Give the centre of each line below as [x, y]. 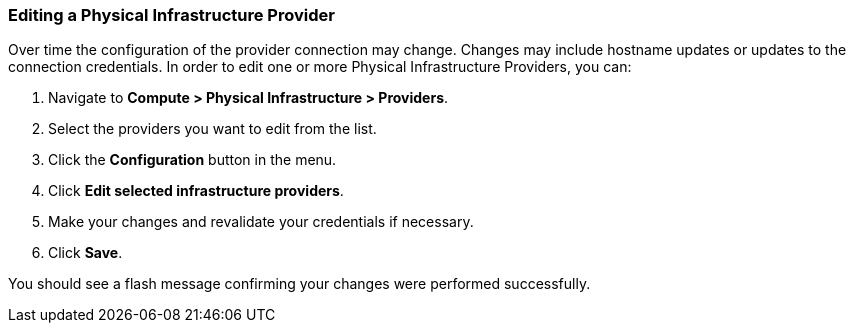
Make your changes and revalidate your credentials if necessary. [261, 222]
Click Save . [85, 253]
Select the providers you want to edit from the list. [212, 129]
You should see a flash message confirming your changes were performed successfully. [299, 284]
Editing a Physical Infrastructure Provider [171, 15]
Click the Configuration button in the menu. [192, 160]
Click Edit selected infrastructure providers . [196, 191]
